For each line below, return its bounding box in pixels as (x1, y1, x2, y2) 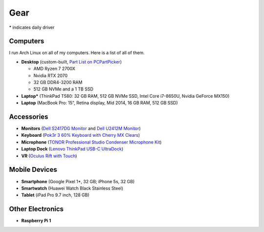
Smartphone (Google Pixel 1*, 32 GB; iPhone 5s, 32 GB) (21, 178, 135, 184)
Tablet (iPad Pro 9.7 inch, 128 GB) (21, 192, 90, 198)
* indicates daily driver (9, 24, 55, 30)
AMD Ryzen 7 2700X (33, 66, 75, 72)
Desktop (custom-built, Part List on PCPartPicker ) (21, 59, 122, 64)
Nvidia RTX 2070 (33, 72, 68, 78)
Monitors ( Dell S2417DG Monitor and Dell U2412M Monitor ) (21, 126, 141, 131)
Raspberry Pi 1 (21, 218, 51, 224)
